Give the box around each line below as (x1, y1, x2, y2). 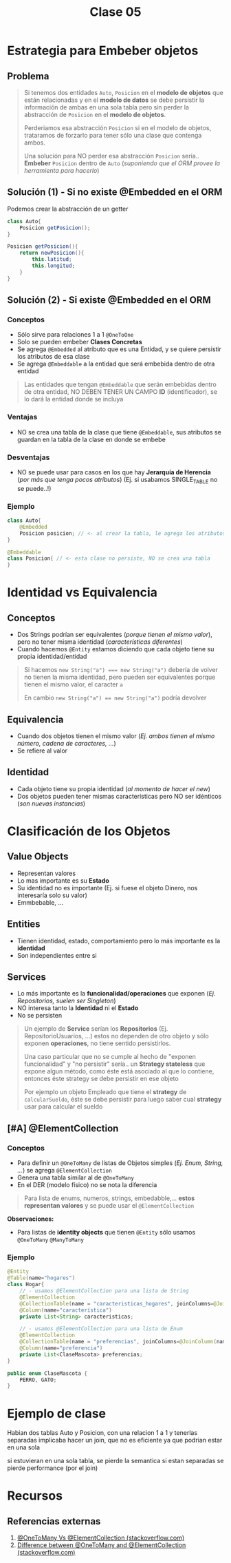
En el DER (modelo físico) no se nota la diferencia (16, 1181, 157, 1189)
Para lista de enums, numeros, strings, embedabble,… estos (23, 1194, 195, 1202)
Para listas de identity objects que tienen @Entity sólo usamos (16, 1228, 196, 1237)
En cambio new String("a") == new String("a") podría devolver (23, 693, 207, 702)
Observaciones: (7, 1215, 54, 1223)
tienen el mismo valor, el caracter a (23, 680, 124, 689)
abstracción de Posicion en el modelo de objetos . (23, 111, 166, 118)
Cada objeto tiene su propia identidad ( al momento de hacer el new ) (16, 784, 211, 793)
